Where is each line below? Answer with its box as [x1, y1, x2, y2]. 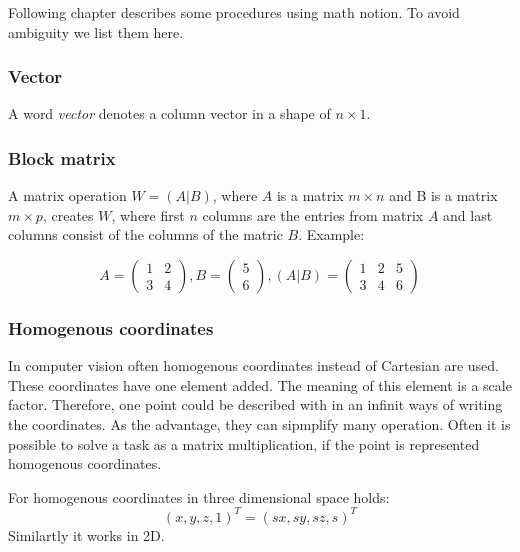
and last [443, 204, 493, 225]
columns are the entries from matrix [202, 204, 424, 225]
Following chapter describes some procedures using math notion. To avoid [8, 2, 460, 22]
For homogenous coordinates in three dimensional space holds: [8, 486, 390, 507]
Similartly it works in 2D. [8, 524, 165, 545]
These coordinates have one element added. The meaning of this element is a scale [8, 374, 512, 395]
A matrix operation [8, 185, 127, 206]
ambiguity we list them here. [8, 21, 184, 42]
